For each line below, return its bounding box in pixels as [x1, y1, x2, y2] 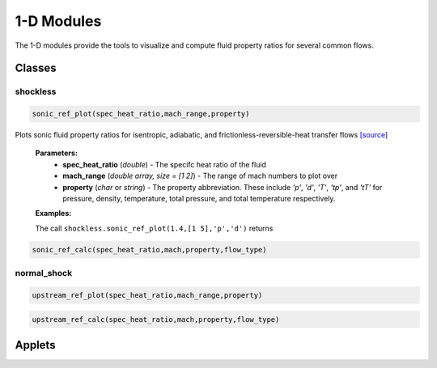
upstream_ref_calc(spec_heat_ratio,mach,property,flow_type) [32, 315, 280, 324]
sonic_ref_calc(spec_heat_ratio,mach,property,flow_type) [32, 245, 267, 254]
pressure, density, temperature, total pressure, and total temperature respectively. [62, 194, 336, 204]
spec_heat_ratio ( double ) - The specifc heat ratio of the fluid [62, 159, 267, 169]
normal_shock [15, 268, 73, 279]
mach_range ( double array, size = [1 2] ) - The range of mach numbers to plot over [62, 171, 338, 181]
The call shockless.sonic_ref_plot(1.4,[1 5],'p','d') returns [35, 223, 274, 233]
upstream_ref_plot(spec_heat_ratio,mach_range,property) [32, 290, 263, 299]
